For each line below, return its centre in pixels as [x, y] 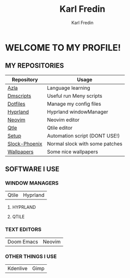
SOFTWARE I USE [32, 169]
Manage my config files [74, 104]
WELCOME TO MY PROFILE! [63, 47]
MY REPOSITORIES [35, 66]
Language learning [69, 88]
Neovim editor [63, 120]
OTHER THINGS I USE [31, 256]
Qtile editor [60, 128]
